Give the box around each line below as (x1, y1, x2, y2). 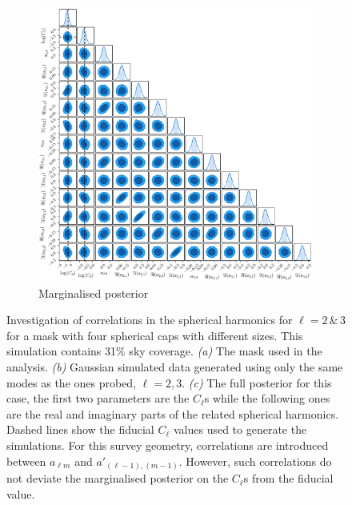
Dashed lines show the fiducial (6, 421, 154, 438)
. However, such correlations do (178, 452, 332, 469)
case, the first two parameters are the (6, 390, 190, 407)
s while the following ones (204, 390, 330, 407)
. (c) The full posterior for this (182, 374, 332, 391)
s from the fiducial (243, 470, 334, 487)
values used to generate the (173, 421, 307, 438)
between (6, 452, 46, 469)
